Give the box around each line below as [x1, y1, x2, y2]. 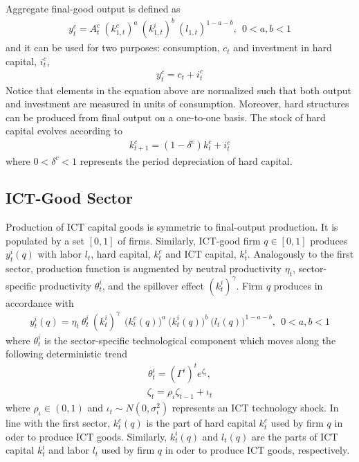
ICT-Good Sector [6, 187, 134, 208]
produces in [273, 278, 323, 292]
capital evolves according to [6, 123, 122, 138]
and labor [48, 443, 89, 457]
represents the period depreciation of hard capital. [80, 153, 293, 168]
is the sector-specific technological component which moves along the [44, 332, 336, 347]
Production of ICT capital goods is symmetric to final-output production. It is [6, 220, 338, 234]
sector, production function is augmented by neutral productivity [6, 261, 282, 276]
